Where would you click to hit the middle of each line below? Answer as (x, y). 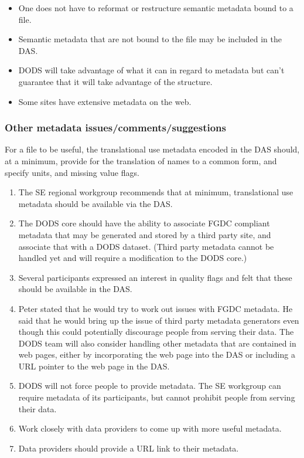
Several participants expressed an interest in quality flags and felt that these (155, 277)
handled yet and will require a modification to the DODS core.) (133, 258)
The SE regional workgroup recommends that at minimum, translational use (156, 192)
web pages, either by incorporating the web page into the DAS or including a (157, 354)
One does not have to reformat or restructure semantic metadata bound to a (156, 8)
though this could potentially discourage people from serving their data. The (156, 332)
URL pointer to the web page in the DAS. (94, 366)
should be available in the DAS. (75, 289)
